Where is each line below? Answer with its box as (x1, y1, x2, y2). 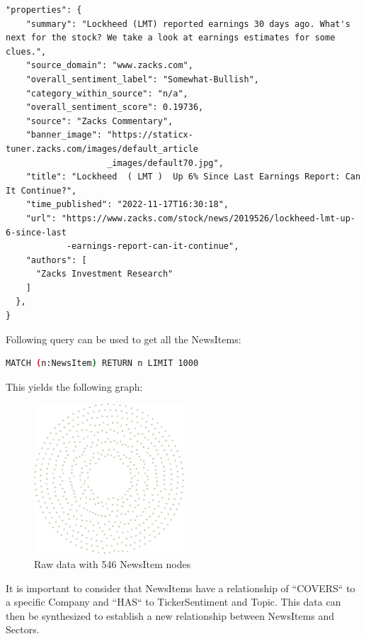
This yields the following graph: (6, 379, 143, 394)
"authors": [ (25, 255, 87, 265)
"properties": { (6, 5, 82, 15)
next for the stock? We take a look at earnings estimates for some (6, 33, 336, 43)
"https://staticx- (107, 130, 193, 140)
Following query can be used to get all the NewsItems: (6, 331, 241, 346)
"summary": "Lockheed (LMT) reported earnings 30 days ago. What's (25, 18, 350, 29)
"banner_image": (25, 130, 103, 140)
